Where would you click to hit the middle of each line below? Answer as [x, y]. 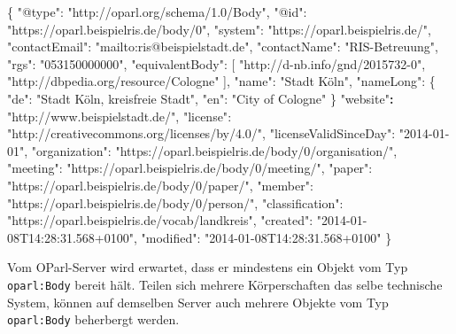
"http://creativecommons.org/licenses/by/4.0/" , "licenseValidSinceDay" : [201, 133]
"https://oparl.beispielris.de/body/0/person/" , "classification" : [175, 202]
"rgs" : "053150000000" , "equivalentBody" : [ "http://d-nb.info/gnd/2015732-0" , [216, 63]
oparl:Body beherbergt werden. [93, 319]
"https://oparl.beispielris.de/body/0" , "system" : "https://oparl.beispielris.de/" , [219, 29]
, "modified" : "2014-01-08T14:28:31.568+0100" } [263, 237]
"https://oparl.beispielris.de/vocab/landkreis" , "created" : [160, 220]
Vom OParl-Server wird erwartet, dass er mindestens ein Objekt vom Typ [208, 267]
